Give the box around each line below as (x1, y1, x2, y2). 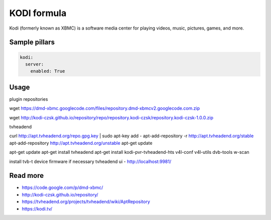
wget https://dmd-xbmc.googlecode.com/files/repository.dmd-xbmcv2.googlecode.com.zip (9, 105, 200, 111)
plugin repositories (9, 96, 48, 102)
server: (25, 61, 44, 67)
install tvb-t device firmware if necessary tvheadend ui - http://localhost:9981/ (9, 158, 172, 164)
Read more (9, 171, 44, 180)
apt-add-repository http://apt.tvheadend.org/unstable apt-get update (9, 140, 153, 146)
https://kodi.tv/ (22, 205, 53, 211)
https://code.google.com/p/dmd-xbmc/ (22, 184, 103, 190)
